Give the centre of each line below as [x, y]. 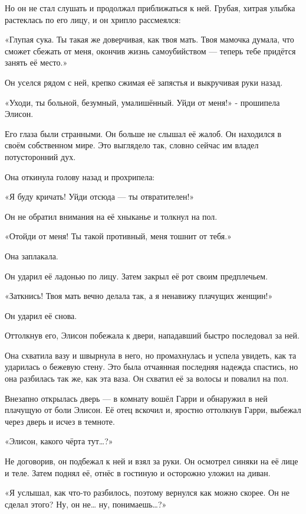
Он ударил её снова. [41, 315]
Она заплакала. [32, 256]
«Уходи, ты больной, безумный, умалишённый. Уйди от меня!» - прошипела [142, 102]
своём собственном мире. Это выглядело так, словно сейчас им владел [132, 145]
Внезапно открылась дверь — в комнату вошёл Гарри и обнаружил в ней [136, 398]
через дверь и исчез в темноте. [60, 421]
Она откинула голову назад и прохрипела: [80, 176]
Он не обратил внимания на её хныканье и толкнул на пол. [111, 216]
